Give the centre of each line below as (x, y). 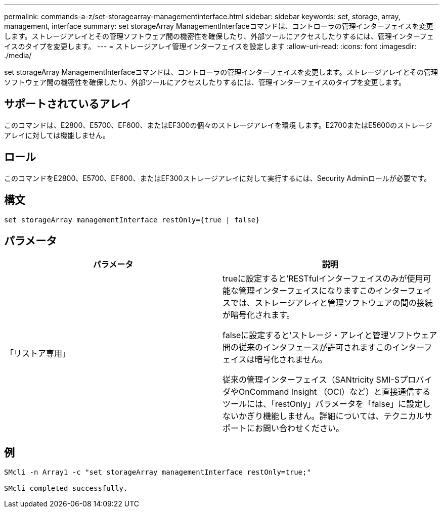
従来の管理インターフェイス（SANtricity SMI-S (311, 380)
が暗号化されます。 (259, 315)
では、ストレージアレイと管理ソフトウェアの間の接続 (332, 303)
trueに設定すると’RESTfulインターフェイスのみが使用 (323, 279)
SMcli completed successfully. (66, 488)
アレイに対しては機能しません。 (57, 135)
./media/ (18, 55)
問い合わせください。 (304, 428)
